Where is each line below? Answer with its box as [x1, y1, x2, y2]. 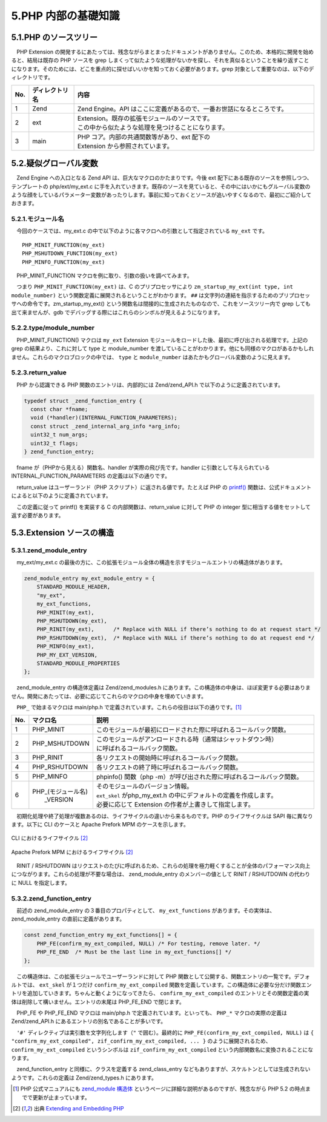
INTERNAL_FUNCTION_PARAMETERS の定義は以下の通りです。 [11, 472, 171, 479]
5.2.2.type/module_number [11, 323, 95, 332]
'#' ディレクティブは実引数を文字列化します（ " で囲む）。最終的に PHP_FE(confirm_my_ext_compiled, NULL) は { [16, 1029, 314, 1036]
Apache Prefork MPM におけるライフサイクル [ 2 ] [11, 848, 133, 856]
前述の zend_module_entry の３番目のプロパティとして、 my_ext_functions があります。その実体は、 [16, 907, 276, 914]
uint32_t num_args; [30, 431, 88, 438]
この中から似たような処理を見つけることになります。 [77, 123, 229, 132]
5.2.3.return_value [11, 368, 67, 377]
